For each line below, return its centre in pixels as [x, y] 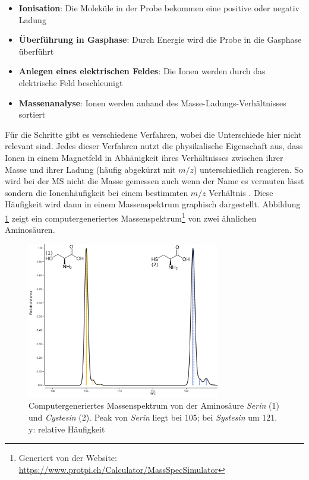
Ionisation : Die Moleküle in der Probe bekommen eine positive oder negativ [159, 8]
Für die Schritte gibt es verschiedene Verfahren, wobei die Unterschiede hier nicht [153, 134]
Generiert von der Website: [68, 458]
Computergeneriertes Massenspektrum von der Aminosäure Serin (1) [154, 405]
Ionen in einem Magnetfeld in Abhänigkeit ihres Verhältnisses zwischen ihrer [144, 157]
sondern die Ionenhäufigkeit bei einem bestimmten [97, 192]
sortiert [32, 114]
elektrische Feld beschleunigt [71, 82]
